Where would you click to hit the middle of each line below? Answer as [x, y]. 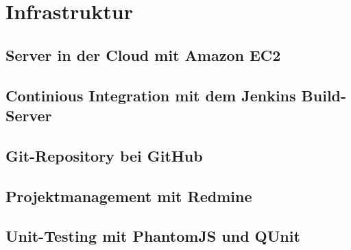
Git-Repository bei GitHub [104, 155]
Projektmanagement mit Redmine [129, 196]
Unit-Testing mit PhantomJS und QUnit [153, 236]
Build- [324, 95]
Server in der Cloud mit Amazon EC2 [143, 54]
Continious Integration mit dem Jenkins [151, 95]
